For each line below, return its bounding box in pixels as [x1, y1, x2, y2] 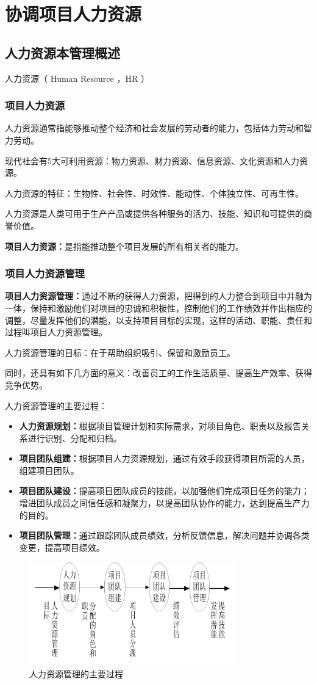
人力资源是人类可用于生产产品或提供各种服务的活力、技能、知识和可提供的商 [5, 207, 312, 220]
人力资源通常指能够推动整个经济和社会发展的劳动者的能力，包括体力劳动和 [5, 122, 304, 134]
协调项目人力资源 [5, 1, 142, 26]
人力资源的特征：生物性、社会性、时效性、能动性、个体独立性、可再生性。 [5, 186, 304, 199]
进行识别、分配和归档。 [27, 431, 122, 444]
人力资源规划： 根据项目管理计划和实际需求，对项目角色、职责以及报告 [19, 420, 301, 432]
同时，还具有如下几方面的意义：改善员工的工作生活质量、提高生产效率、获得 [5, 366, 312, 379]
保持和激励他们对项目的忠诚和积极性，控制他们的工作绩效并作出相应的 [30, 301, 312, 314]
